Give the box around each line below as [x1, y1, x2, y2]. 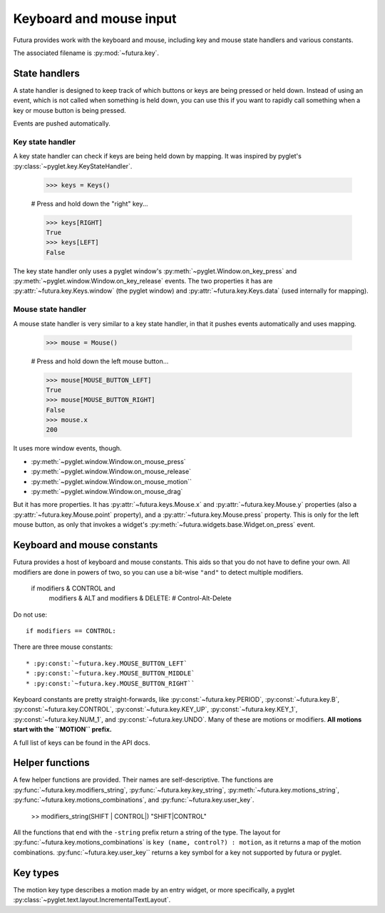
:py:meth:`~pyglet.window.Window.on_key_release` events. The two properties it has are [13, 277, 273, 286]
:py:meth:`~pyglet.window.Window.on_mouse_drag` [31, 488, 183, 496]
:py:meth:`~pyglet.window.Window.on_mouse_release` [31, 468, 192, 476]
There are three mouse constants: [13, 642, 113, 651]
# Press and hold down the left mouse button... [31, 357, 169, 365]
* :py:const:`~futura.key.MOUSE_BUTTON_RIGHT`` [26, 679, 195, 687]
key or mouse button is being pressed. [13, 106, 126, 114]
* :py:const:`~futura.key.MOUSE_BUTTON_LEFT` [26, 659, 188, 667]
